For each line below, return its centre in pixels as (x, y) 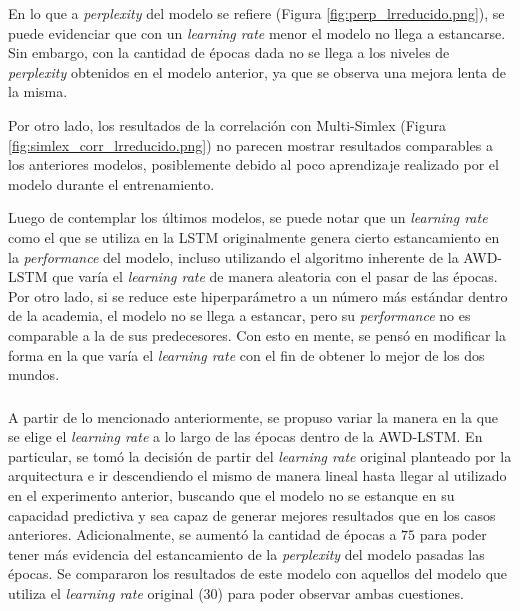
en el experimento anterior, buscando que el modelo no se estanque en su (231, 494)
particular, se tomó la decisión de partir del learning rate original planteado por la (260, 455)
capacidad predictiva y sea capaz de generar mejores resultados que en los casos (252, 514)
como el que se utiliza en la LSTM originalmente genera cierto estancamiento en (254, 236)
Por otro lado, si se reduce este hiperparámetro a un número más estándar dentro (258, 295)
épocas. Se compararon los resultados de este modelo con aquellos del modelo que (258, 573)
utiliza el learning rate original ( (106, 592)
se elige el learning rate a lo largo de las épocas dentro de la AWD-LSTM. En (245, 436)
